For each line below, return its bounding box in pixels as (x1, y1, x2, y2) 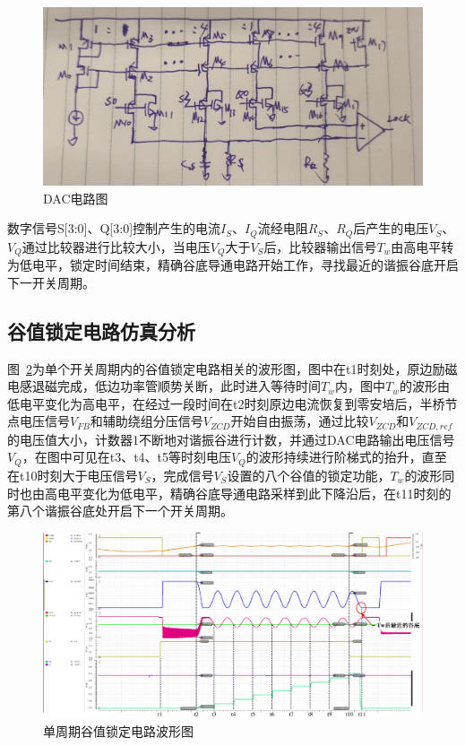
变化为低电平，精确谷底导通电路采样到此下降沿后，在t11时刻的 (82, 483, 452, 502)
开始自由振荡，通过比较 (230, 412, 369, 430)
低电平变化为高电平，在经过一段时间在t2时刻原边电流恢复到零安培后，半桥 (7, 394, 445, 412)
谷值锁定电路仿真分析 (7, 317, 195, 344)
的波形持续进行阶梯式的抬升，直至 (245, 447, 447, 466)
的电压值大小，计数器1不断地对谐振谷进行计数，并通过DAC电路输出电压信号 (7, 429, 455, 448)
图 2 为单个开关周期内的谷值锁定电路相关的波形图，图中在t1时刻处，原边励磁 (7, 359, 458, 377)
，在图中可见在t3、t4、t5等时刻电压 (22, 447, 232, 466)
